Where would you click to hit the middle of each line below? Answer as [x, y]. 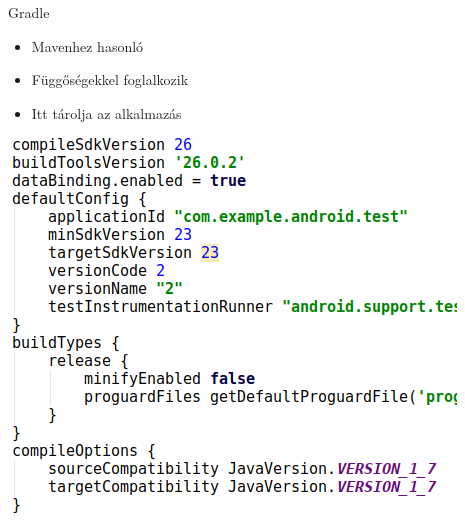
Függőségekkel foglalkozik [110, 79]
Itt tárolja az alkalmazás [106, 112]
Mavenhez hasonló [87, 45]
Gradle [29, 12]
